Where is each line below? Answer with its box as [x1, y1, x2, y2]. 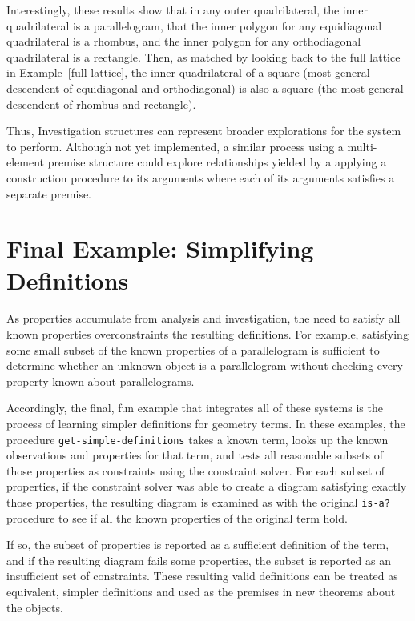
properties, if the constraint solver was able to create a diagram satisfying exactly [6, 478, 407, 495]
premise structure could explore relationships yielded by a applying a [47, 154, 387, 170]
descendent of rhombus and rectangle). [6, 95, 196, 112]
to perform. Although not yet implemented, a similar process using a [6, 138, 344, 154]
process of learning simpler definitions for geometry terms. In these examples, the [6, 415, 405, 431]
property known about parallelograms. [6, 372, 195, 389]
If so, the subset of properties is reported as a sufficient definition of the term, [6, 536, 389, 553]
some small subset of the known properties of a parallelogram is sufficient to [6, 341, 380, 358]
